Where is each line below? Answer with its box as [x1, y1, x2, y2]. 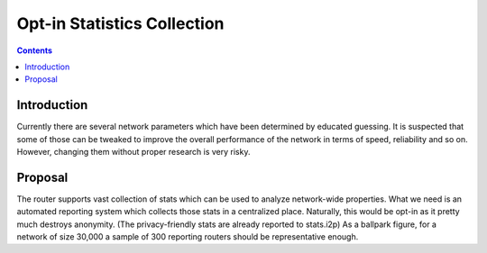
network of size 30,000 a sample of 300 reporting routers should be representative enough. [16, 231, 359, 242]
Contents [16, 45, 53, 56]
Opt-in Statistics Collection [16, 14, 225, 33]
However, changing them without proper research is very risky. [16, 147, 251, 158]
